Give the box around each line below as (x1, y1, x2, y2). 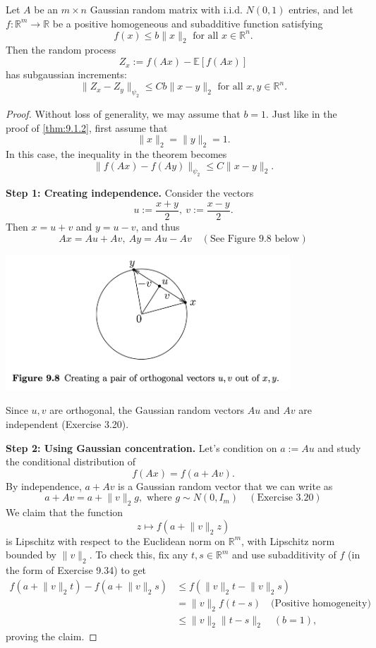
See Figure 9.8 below (210, 233, 300, 244)
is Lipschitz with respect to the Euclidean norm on (6, 533, 226, 548)
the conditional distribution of (6, 454, 136, 469)
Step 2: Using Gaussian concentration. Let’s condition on (6, 440, 277, 455)
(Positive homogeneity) (271, 598, 371, 609)
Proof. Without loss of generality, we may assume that (6, 106, 241, 121)
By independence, (6, 478, 82, 493)
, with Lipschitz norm (241, 533, 335, 548)
